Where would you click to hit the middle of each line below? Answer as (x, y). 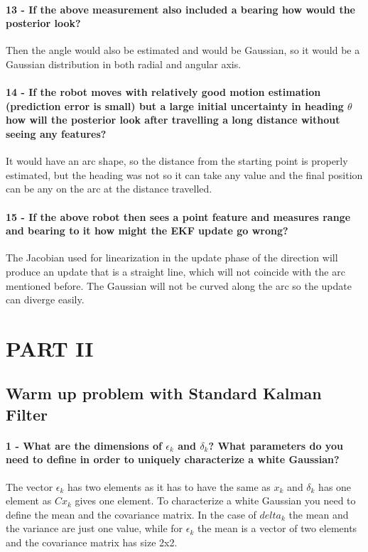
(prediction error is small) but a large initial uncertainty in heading (175, 105)
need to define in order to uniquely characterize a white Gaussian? (173, 459)
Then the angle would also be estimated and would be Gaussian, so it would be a (183, 50)
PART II (50, 348)
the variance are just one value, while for (94, 528)
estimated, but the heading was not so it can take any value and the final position (184, 174)
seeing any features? (56, 133)
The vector (29, 486)
